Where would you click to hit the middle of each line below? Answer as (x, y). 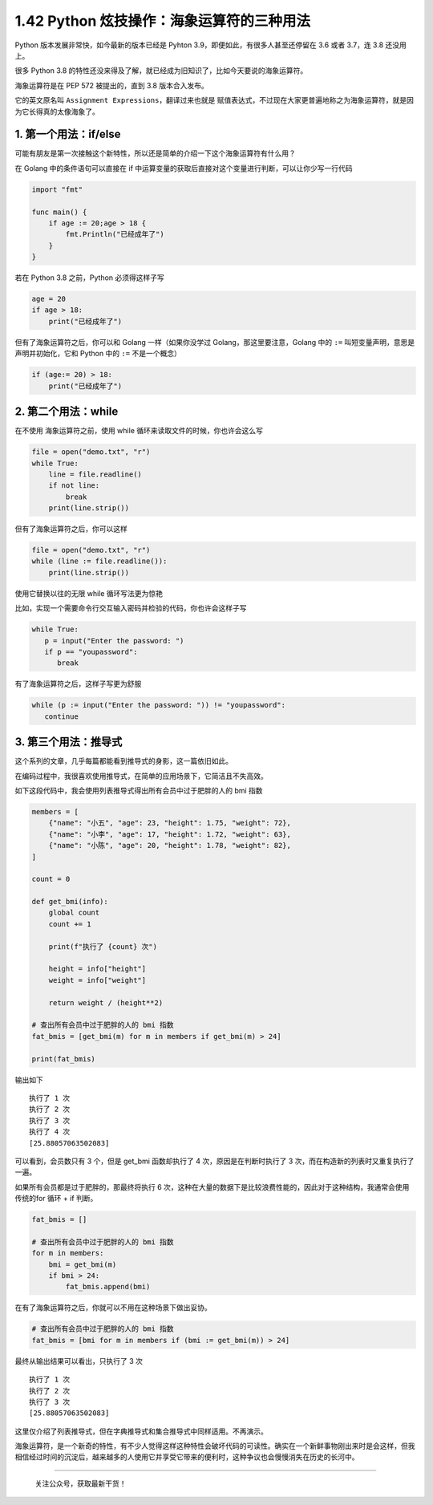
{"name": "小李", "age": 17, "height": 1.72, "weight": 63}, (170, 834)
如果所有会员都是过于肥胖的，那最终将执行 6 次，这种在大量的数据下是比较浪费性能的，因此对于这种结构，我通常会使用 (212, 1187)
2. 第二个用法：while (67, 412)
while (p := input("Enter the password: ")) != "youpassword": (159, 705)
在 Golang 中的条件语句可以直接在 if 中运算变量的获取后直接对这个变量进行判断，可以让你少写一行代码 (184, 168)
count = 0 (51, 879)
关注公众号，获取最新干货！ (81, 1483)
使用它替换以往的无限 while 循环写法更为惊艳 (89, 593)
